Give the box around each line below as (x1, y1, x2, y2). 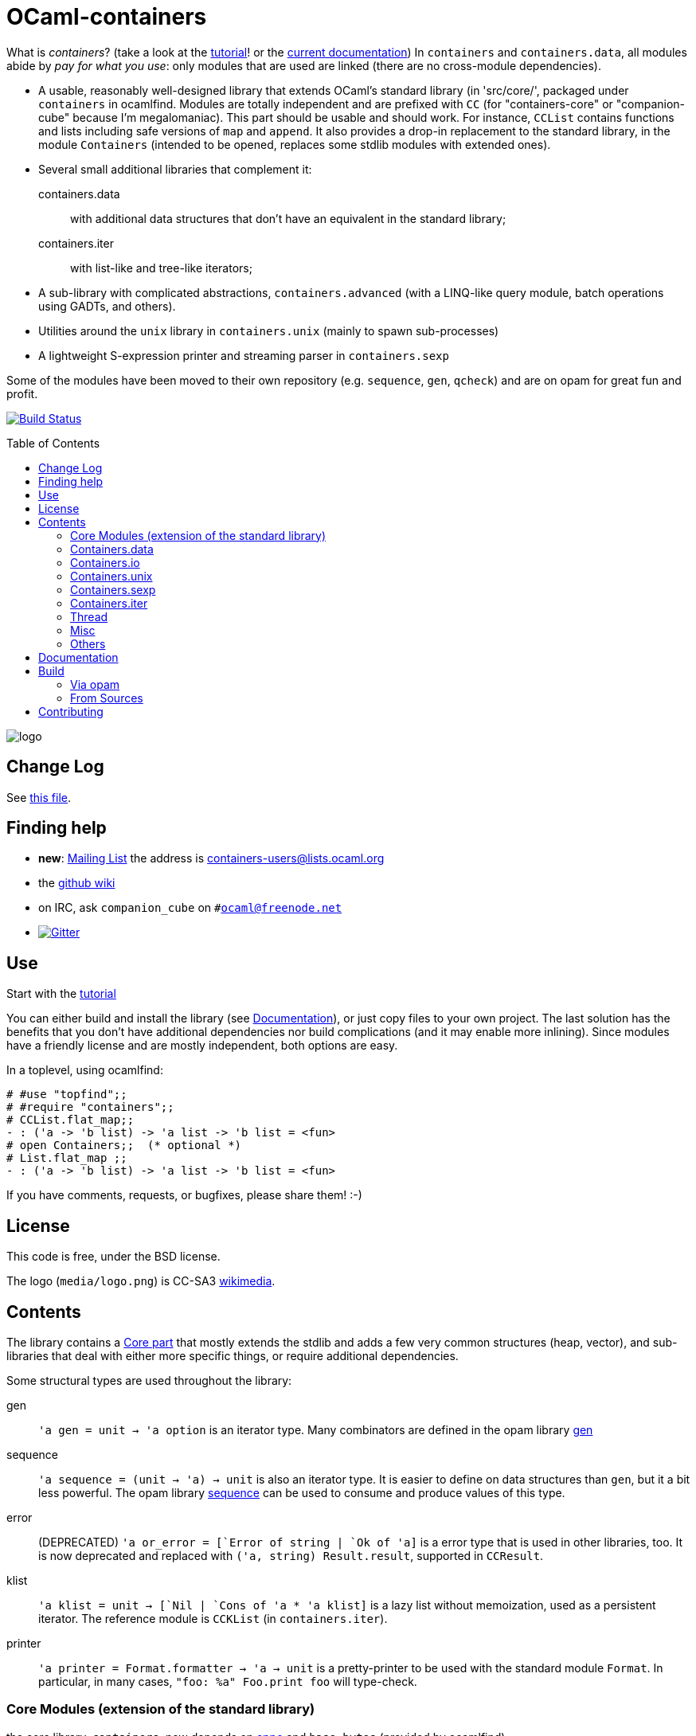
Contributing (38, 704, 104, 718)
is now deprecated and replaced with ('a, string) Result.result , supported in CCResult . (38, 1548, 544, 1562)
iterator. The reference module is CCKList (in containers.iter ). (38, 1611, 388, 1625)
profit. (6, 386, 38, 401)
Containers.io (70, 555, 140, 569)
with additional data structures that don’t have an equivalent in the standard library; (70, 211, 506, 225)
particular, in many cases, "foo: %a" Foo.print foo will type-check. (38, 1674, 417, 1688)
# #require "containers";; (6, 1101, 174, 1114)
